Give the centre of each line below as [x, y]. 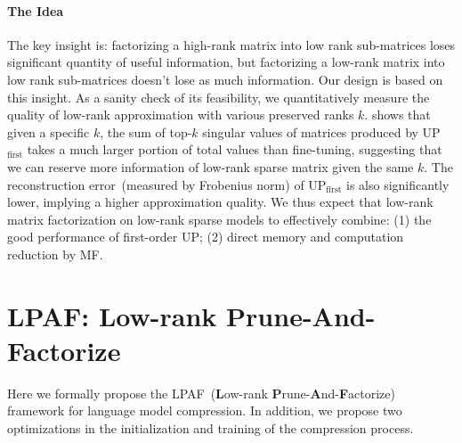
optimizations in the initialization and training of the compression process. [211, 428]
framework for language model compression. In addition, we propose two [205, 410]
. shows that [397, 115]
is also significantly [398, 184]
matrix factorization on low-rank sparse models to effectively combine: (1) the [219, 219]
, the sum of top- [146, 131]
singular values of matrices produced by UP [321, 131]
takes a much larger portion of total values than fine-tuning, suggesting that [235, 149]
